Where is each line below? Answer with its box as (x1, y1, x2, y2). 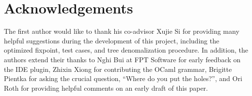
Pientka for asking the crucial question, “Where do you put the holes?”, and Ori (4, 73, 242, 83)
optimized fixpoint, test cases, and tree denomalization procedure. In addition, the (4, 45, 248, 55)
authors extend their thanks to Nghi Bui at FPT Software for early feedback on (4, 54, 241, 64)
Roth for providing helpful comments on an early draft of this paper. (4, 82, 208, 93)
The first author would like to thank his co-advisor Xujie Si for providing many (4, 26, 239, 36)
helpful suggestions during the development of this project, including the (4, 35, 220, 45)
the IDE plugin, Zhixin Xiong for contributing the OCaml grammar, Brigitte (4, 64, 232, 74)
